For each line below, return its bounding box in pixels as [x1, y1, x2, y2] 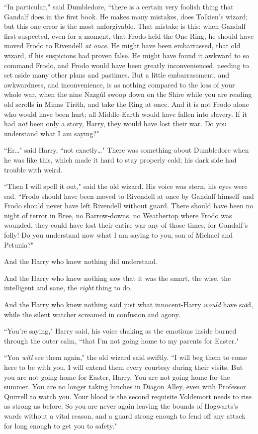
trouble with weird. [4, 164, 63, 174]
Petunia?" [4, 239, 34, 250]
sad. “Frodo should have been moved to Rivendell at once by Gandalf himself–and [4, 190, 254, 201]
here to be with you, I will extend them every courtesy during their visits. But [4, 362, 243, 372]
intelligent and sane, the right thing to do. [4, 282, 132, 293]
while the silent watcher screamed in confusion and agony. [4, 309, 180, 319]
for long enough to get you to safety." [4, 420, 117, 431]
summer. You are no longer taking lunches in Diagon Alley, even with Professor [4, 381, 246, 392]
